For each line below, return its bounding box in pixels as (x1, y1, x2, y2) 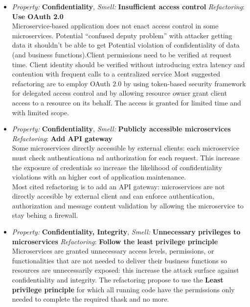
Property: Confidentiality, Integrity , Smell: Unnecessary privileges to (12, 227, 241, 237)
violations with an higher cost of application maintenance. (12, 172, 186, 182)
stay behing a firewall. (12, 210, 78, 220)
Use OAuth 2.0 (12, 11, 64, 21)
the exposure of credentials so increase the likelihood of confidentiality (12, 162, 222, 172)
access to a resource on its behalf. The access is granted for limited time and (12, 97, 241, 107)
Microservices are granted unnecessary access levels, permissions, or (12, 246, 214, 256)
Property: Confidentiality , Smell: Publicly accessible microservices (12, 124, 231, 134)
